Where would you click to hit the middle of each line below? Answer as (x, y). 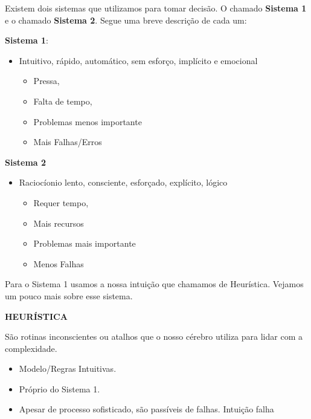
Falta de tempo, (63, 101)
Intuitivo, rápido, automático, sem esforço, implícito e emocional (138, 60)
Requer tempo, (61, 202)
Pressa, (46, 81)
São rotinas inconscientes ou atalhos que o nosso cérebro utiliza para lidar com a (154, 336)
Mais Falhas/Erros (68, 142)
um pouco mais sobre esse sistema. (69, 295)
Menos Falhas (59, 263)
